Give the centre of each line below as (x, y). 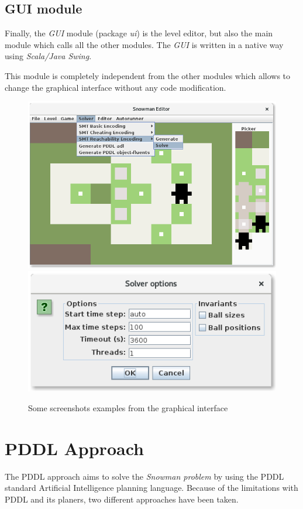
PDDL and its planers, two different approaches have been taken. (122, 499)
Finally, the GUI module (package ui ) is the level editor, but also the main (139, 33)
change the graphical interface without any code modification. (116, 87)
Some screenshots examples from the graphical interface (128, 408)
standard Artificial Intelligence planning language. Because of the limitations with (151, 488)
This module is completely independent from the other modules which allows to (148, 75)
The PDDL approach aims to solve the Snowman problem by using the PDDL (144, 476)
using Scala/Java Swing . (48, 56)
